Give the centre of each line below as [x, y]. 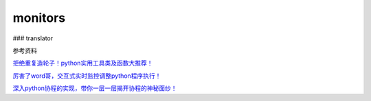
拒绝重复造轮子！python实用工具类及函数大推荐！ [83, 63]
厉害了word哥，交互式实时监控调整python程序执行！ [87, 76]
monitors [39, 18]
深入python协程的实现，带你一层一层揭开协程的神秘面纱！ [95, 88]
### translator [33, 38]
